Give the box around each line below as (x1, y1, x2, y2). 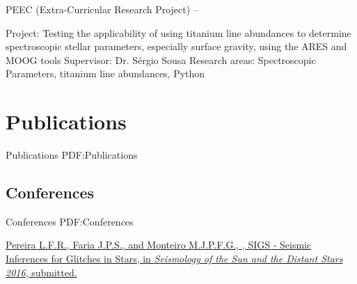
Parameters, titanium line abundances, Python (6, 66, 205, 81)
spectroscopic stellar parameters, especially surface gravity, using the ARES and (6, 39, 347, 54)
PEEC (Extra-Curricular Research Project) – (6, 2, 198, 16)
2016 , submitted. (6, 265, 77, 279)
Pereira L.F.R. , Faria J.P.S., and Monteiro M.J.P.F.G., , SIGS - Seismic (6, 237, 312, 252)
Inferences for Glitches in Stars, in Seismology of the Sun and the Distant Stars (6, 251, 343, 266)
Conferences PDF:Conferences (6, 214, 134, 228)
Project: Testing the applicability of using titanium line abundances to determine (6, 25, 351, 40)
